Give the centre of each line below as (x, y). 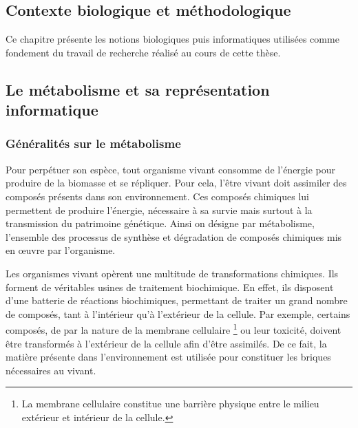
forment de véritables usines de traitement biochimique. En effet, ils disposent (170, 287)
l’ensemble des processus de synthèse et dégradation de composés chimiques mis (174, 236)
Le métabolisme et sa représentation (138, 89)
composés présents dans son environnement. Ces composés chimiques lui (157, 196)
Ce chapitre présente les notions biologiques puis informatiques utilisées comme (172, 39)
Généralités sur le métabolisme (93, 143)
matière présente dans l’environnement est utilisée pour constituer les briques (168, 357)
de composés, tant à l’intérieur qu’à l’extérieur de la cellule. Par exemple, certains (178, 313)
